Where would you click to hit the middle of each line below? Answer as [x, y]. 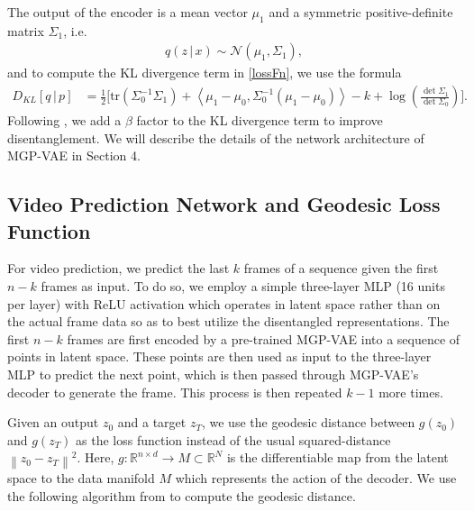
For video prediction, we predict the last [118, 268]
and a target [152, 422]
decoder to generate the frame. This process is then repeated [175, 392]
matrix [26, 30]
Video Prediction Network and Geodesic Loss [224, 204]
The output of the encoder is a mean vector [128, 12]
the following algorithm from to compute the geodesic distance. [182, 495]
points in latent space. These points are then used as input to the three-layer [219, 356]
